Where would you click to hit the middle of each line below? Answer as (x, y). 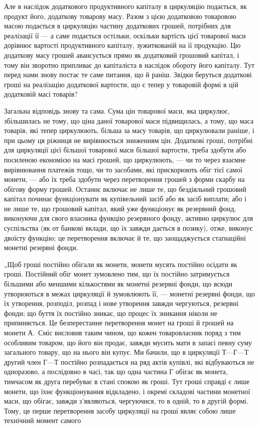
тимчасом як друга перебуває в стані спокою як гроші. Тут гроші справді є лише (127, 381)
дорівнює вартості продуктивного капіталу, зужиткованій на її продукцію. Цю (123, 45)
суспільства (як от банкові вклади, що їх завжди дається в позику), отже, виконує (128, 228)
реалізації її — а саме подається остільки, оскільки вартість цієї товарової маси (125, 35)
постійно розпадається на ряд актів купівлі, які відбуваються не (158, 361)
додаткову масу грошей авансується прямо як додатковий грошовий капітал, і (122, 55)
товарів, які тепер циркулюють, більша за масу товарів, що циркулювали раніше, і (129, 130)
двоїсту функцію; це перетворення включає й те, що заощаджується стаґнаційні (125, 237)
